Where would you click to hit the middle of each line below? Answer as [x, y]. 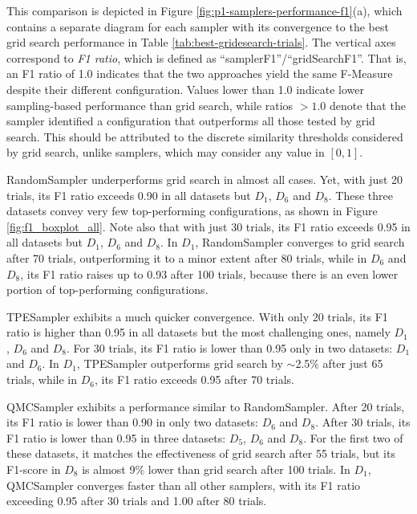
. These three [360, 195]
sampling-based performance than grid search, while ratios [150, 105]
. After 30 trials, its [363, 422]
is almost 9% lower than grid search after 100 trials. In [216, 469]
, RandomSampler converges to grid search [300, 242]
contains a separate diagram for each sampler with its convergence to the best [198, 26]
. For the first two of [353, 437]
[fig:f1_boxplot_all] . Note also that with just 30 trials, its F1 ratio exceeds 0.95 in [208, 226]
